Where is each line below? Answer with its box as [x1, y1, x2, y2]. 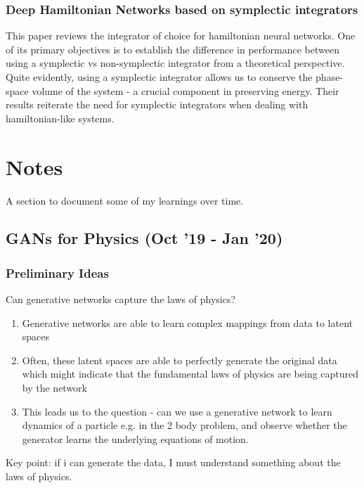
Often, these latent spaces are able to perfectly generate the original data [22, 352, 337, 367]
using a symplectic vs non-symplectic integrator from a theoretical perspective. [6, 56, 345, 70]
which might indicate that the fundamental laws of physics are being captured [22, 366, 359, 381]
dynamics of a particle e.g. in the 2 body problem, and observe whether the [22, 418, 347, 432]
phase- [316, 70, 344, 84]
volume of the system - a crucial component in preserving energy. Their [32, 83, 339, 98]
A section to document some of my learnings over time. [6, 193, 244, 207]
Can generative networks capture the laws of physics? [6, 292, 236, 307]
